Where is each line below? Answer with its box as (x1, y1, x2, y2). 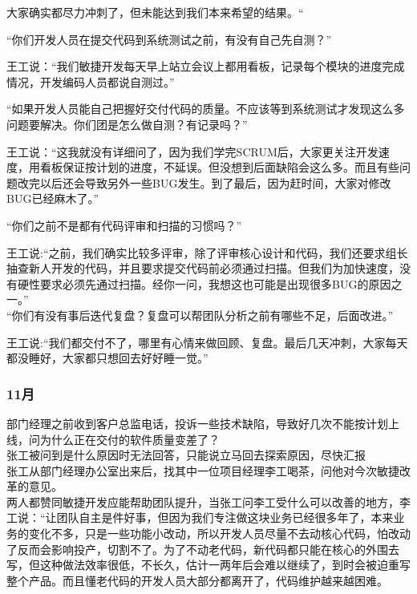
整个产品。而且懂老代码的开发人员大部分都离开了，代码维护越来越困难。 (6, 572, 388, 588)
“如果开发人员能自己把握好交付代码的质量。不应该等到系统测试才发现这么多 (6, 100, 405, 117)
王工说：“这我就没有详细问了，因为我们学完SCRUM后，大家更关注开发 (6, 143, 379, 160)
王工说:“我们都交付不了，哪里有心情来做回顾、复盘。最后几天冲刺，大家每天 (6, 333, 408, 350)
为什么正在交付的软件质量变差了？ (39, 430, 220, 447)
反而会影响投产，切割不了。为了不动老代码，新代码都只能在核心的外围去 (17, 540, 399, 557)
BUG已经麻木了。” (6, 190, 99, 207)
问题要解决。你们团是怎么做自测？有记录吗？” (6, 115, 248, 132)
